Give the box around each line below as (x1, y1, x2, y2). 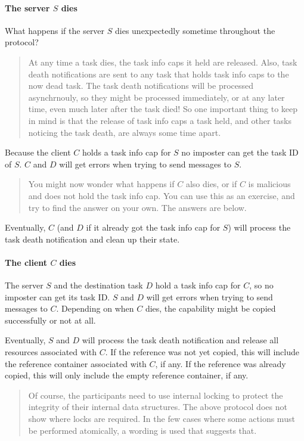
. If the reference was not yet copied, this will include (105, 346, 299, 358)
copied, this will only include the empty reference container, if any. (5, 369, 249, 381)
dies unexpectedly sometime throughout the (115, 24, 275, 36)
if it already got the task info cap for (86, 221, 221, 234)
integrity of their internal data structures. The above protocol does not (28, 400, 287, 413)
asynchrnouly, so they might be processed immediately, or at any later (28, 91, 285, 103)
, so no (249, 279, 274, 291)
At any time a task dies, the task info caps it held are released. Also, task (28, 55, 297, 68)
